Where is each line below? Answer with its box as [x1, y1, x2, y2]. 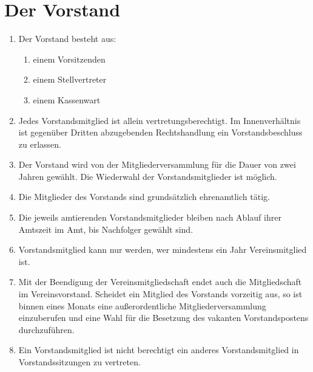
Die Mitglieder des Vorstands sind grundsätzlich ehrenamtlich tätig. [18, 190, 270, 203]
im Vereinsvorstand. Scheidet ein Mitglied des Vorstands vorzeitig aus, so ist [18, 288, 303, 300]
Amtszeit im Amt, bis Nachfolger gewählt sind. [18, 222, 194, 235]
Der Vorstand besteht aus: [18, 32, 116, 45]
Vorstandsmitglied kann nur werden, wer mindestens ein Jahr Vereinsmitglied [18, 243, 307, 256]
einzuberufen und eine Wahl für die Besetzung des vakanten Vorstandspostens [18, 311, 309, 324]
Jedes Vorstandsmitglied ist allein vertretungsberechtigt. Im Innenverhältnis [18, 114, 301, 126]
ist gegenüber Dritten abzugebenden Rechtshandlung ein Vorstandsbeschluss [18, 126, 303, 139]
